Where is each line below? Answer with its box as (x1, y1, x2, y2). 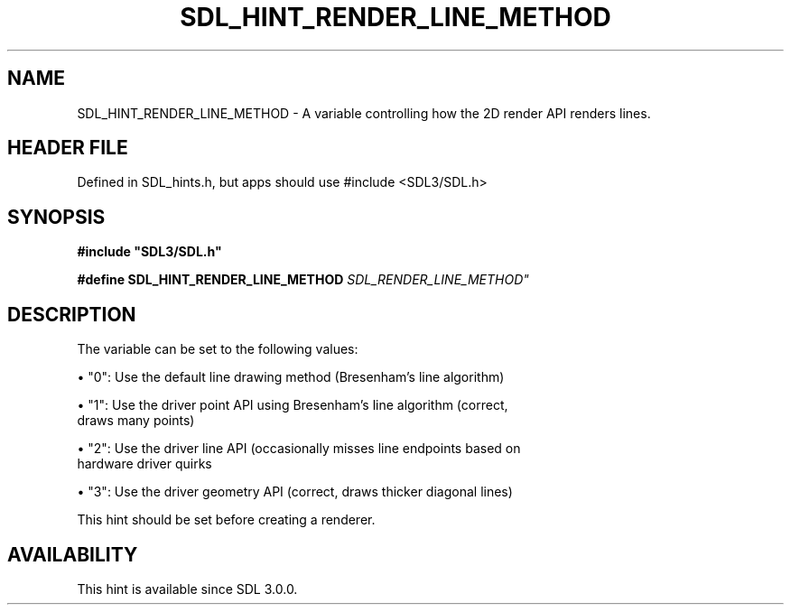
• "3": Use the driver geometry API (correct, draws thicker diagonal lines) (77, 484, 513, 500)
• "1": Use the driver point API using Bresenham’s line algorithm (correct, (77, 397, 508, 413)
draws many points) (77, 413, 195, 429)
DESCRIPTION (7, 302, 136, 326)
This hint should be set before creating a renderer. (77, 512, 376, 528)
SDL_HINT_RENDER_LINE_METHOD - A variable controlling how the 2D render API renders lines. (77, 105, 651, 121)
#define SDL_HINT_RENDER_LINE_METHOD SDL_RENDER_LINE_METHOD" (77, 272, 529, 288)
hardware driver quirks (77, 456, 212, 472)
